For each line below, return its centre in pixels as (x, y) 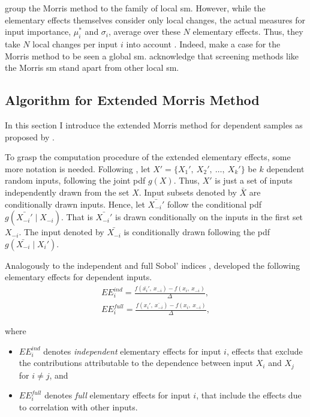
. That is (77, 217)
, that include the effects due (249, 395)
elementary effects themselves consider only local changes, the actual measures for (155, 19)
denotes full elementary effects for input (118, 395)
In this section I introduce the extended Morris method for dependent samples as (154, 124)
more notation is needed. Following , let (78, 168)
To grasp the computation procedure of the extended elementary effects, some (148, 157)
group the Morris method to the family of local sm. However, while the (135, 8)
